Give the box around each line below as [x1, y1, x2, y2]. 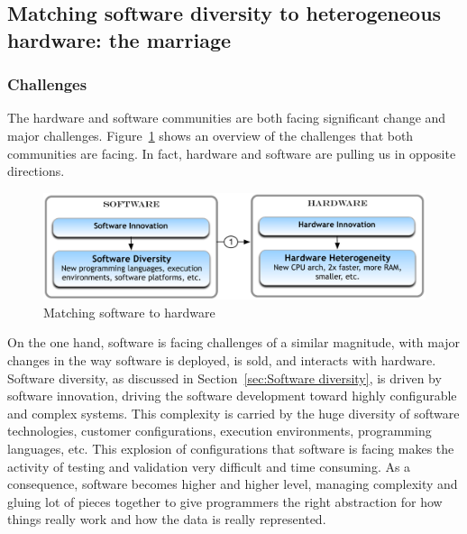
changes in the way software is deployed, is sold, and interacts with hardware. [7, 350, 436, 369]
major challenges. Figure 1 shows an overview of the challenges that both [7, 125, 414, 144]
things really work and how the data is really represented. [7, 510, 326, 529]
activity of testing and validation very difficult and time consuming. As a [7, 456, 411, 475]
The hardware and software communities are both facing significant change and [7, 108, 446, 127]
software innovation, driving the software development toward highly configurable [7, 386, 457, 405]
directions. [7, 161, 65, 180]
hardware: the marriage [7, 25, 232, 53]
